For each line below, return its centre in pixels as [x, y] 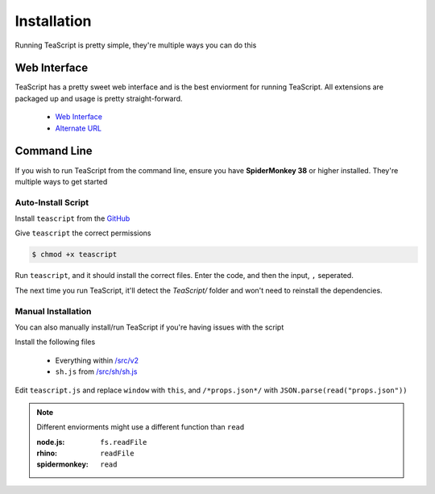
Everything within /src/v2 [97, 360]
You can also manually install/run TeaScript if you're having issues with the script [149, 327]
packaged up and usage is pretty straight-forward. [99, 98]
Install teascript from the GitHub [72, 218]
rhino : [47, 453]
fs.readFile [124, 442]
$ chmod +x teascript [75, 255]
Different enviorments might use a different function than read [141, 427]
